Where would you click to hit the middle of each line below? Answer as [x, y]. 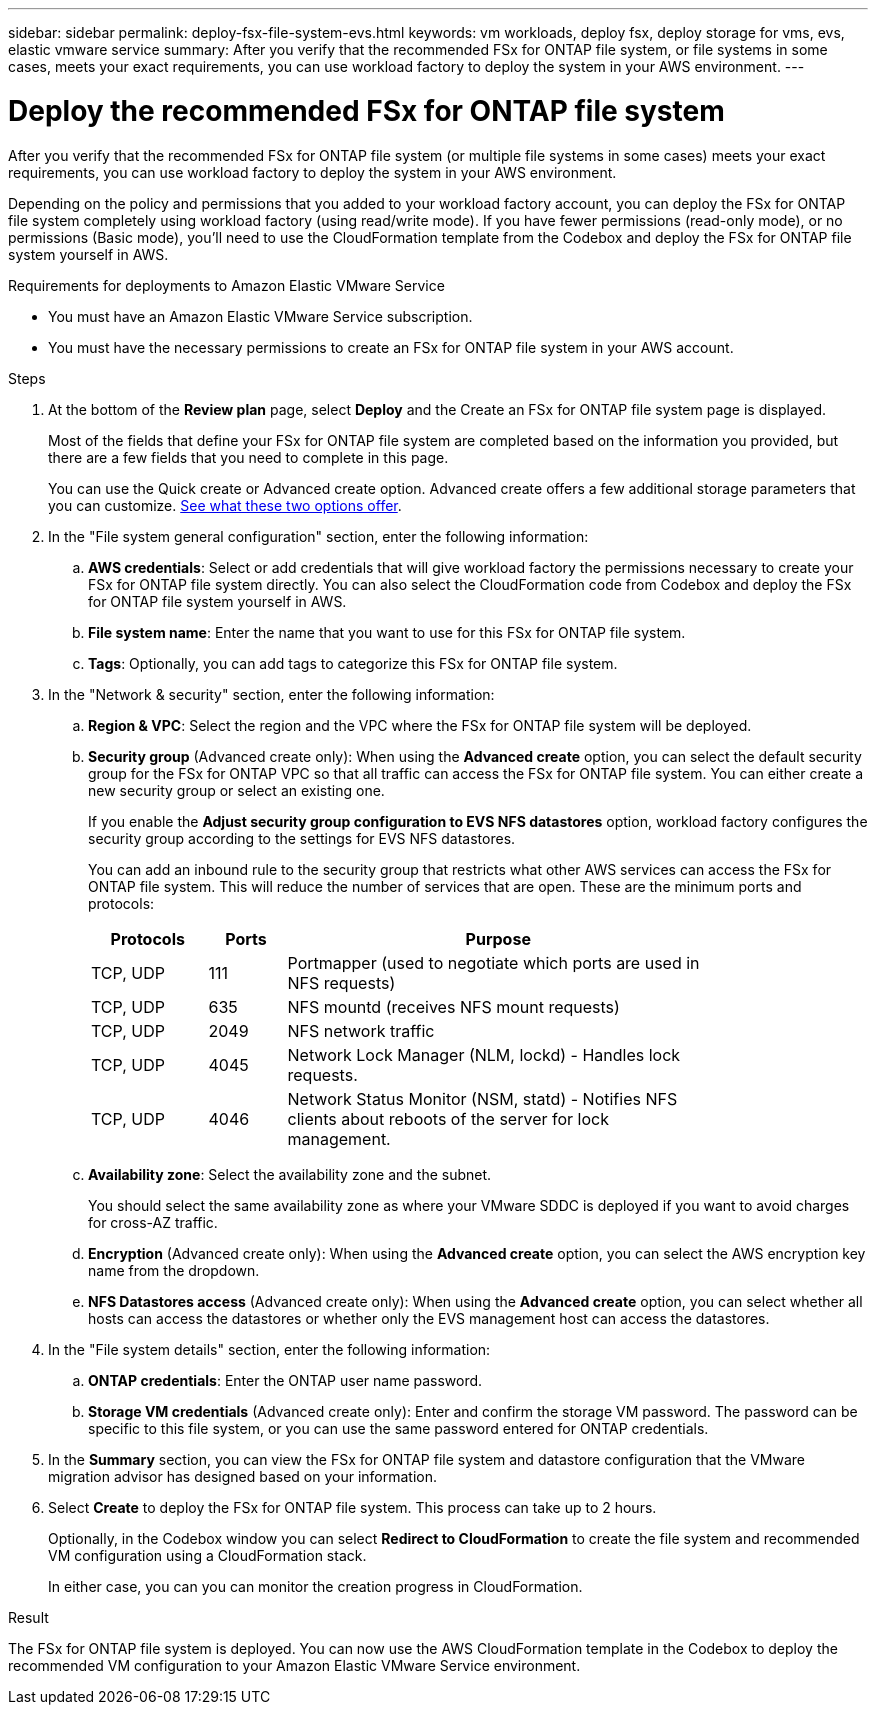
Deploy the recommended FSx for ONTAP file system [366, 110]
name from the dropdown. [174, 1270]
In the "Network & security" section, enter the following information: [271, 694]
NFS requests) [341, 982]
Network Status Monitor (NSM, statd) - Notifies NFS [482, 1098]
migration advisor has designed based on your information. [243, 1476]
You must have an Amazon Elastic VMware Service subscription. [260, 316]
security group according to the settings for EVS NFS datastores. [302, 838]
